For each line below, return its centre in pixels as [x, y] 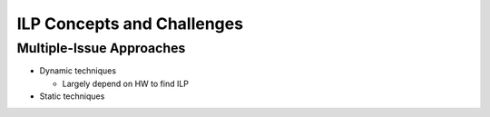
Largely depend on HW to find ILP [126, 83]
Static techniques [72, 96]
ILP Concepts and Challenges [130, 24]
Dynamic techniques [78, 71]
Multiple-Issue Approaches [101, 48]
